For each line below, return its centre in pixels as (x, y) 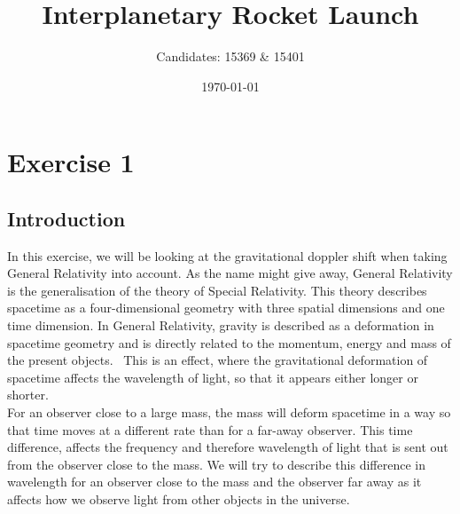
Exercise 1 (71, 162)
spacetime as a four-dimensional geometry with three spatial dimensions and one (226, 308)
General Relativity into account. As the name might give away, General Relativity (230, 273)
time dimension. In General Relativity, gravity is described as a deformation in (221, 325)
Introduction (66, 218)
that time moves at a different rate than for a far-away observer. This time (210, 429)
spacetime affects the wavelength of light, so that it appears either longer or (213, 377)
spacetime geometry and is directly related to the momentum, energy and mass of (229, 342)
